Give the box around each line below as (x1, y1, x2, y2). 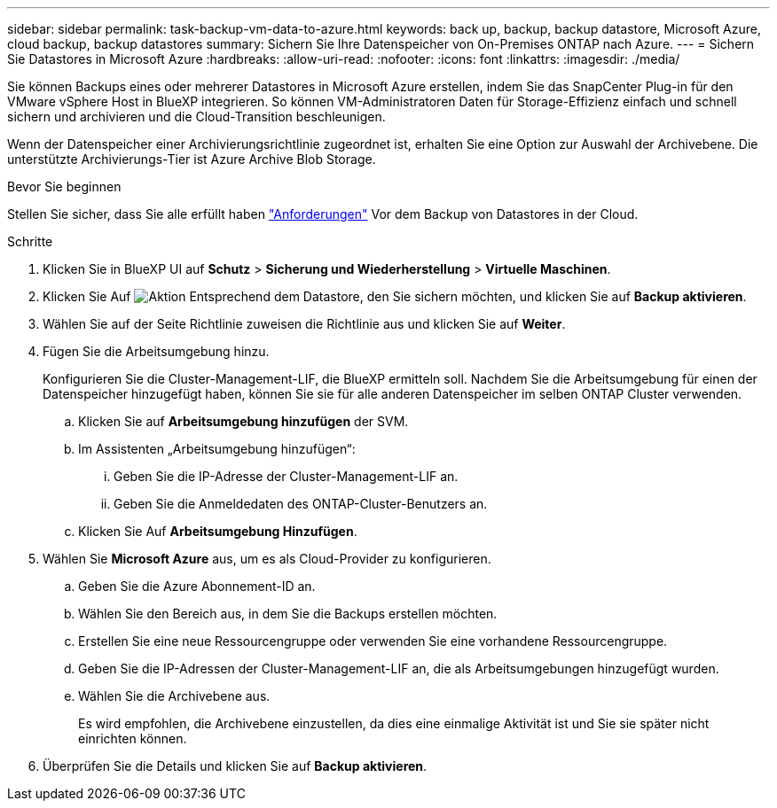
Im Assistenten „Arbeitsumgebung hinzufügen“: (78, 441, 356, 456)
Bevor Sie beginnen (7, 179, 122, 194)
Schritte (7, 234, 53, 249)
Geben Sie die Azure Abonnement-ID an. (78, 579, 316, 594)
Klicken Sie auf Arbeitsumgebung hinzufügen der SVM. (78, 414, 409, 429)
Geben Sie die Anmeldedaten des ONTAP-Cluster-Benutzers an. (114, 496, 488, 511)
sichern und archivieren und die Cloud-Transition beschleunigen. (7, 109, 386, 124)
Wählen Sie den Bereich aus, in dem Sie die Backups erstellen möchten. (78, 606, 498, 621)
